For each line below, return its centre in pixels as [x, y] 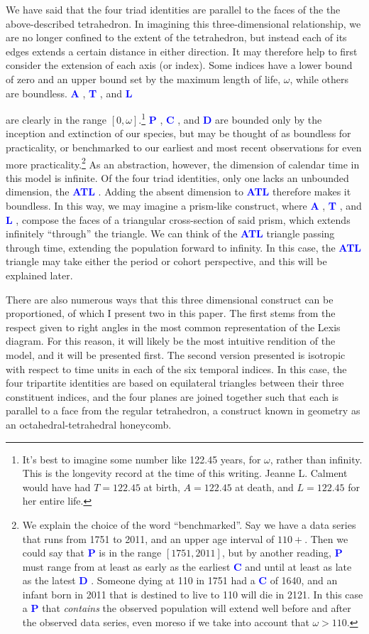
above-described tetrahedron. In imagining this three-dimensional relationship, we [183, 23]
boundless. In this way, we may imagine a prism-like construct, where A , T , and [184, 206]
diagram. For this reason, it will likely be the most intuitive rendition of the [171, 341]
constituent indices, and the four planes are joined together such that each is [172, 396]
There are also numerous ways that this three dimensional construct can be [170, 299]
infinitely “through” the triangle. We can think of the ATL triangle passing [170, 233]
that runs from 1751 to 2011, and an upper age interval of [148, 538]
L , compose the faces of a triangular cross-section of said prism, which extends [178, 219]
